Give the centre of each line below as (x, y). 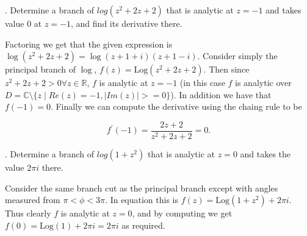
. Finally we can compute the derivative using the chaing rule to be (176, 106)
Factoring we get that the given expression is (89, 44)
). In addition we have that (221, 94)
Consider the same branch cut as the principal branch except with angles (142, 188)
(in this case (202, 83)
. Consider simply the (237, 56)
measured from (33, 200)
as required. (143, 225)
